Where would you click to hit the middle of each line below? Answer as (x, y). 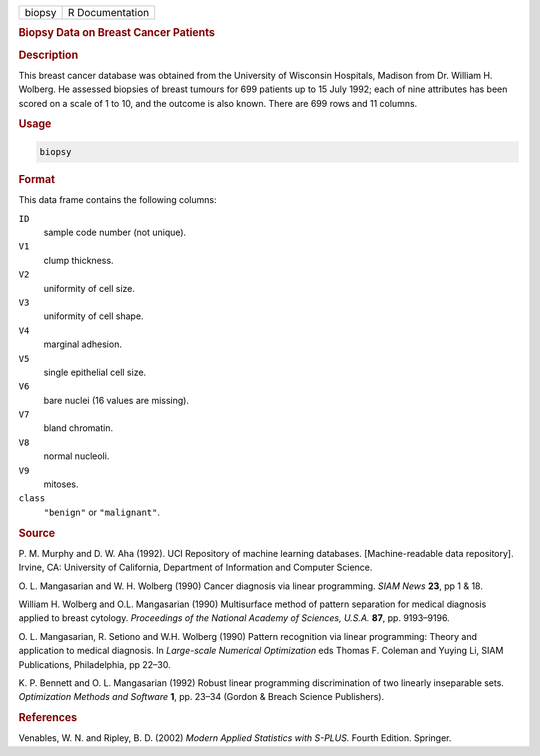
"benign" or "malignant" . (101, 512)
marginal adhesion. (82, 344)
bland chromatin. (78, 428)
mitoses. (61, 484)
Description (48, 55)
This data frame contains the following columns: (117, 200)
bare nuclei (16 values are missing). (116, 400)
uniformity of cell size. (89, 288)
